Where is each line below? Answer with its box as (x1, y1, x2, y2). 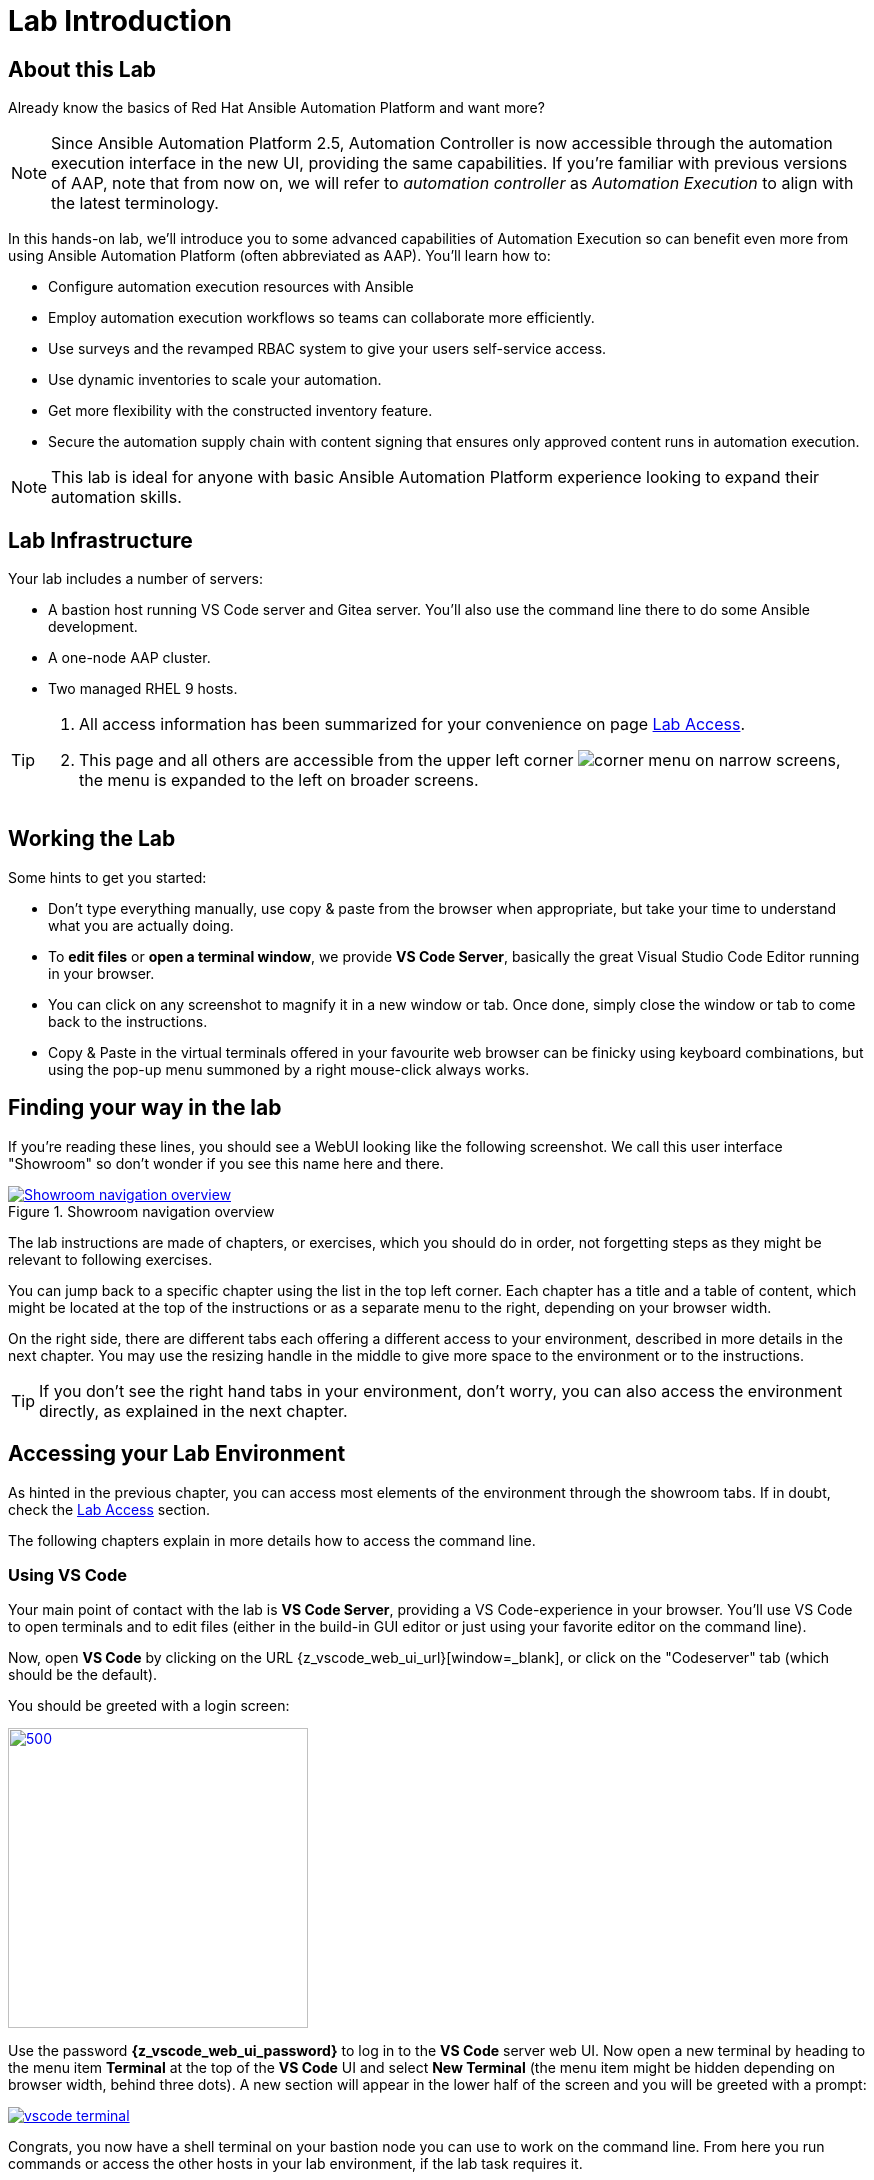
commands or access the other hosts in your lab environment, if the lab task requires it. (8, 2155, 583, 2173)
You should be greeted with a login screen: (8, 1697, 290, 1715)
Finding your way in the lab (8, 1095, 282, 1121)
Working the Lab (8, 826, 176, 852)
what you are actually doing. (48, 916, 234, 934)
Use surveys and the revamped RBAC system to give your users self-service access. (48, 340, 607, 358)
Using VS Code (8, 1564, 127, 1585)
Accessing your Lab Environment (8, 1441, 346, 1467)
